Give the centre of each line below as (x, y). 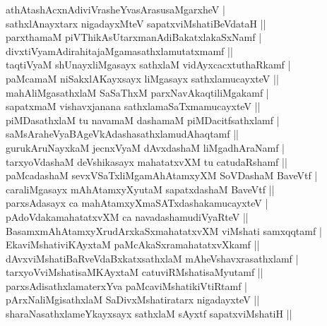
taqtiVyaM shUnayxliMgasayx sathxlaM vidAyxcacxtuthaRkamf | (148, 65)
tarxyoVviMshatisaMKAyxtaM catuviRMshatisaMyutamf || (135, 272)
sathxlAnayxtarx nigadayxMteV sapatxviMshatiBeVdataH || (136, 23)
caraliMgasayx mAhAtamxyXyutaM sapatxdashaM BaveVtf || (140, 189)
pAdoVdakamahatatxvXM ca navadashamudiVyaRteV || (127, 216)
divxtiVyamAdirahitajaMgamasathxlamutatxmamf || (119, 50)
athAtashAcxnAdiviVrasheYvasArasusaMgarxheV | (115, 9)
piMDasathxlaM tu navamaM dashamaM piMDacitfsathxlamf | (143, 120)
